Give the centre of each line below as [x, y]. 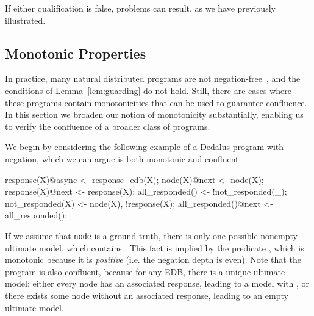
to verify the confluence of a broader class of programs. [108, 126]
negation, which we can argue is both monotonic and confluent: [123, 158]
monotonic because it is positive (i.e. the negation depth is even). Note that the [153, 260]
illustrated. [25, 20]
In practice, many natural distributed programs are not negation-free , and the [153, 78]
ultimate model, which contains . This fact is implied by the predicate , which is [155, 247]
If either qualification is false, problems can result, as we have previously [140, 8]
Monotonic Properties [76, 53]
